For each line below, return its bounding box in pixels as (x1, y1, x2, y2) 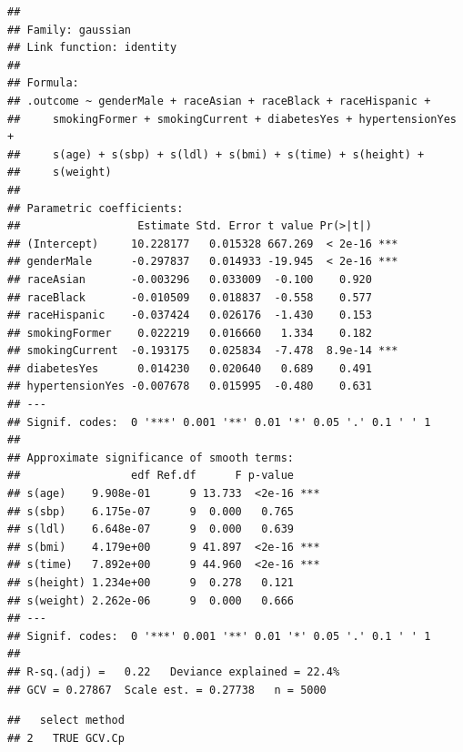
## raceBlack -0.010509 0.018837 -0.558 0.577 (7, 290, 372, 304)
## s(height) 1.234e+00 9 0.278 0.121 (7, 576, 294, 589)
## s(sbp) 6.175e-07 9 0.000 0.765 (7, 504, 294, 518)
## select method (7, 714, 125, 727)
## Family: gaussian (7, 23, 132, 36)
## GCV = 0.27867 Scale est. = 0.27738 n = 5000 (7, 683, 327, 696)
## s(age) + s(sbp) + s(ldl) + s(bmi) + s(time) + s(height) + (7, 147, 425, 161)
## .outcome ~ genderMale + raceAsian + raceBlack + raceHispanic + (7, 94, 431, 107)
